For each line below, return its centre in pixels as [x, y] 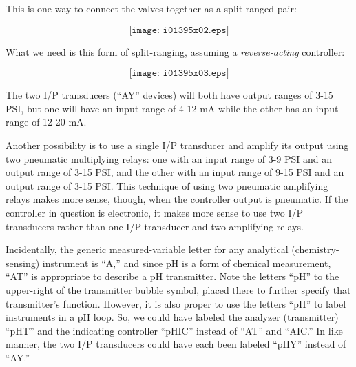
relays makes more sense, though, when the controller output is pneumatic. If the [177, 199]
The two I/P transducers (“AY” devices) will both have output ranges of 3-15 [169, 95]
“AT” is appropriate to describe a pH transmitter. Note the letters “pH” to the [172, 276]
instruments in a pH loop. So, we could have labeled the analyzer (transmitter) [172, 317]
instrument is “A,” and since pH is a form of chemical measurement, [187, 262]
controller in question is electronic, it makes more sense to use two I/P [155, 212]
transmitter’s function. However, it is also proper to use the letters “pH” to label [176, 303]
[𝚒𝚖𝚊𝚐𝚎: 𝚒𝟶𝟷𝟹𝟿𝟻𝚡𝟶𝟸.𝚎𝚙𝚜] [179, 30]
